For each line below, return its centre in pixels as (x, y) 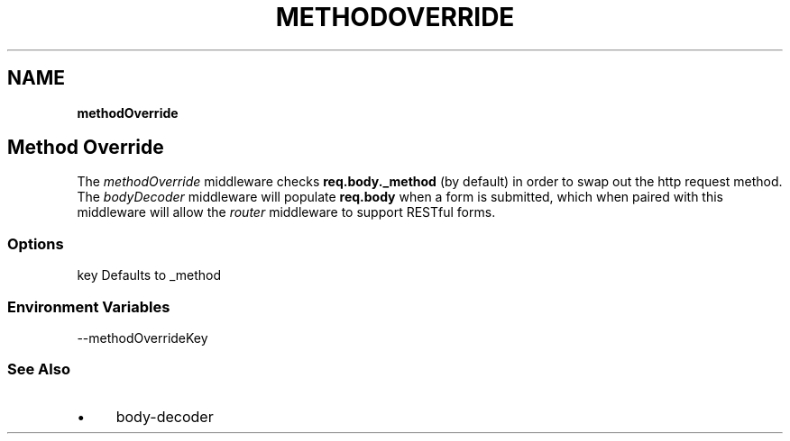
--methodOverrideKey (142, 337)
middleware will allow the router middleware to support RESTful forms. (286, 212)
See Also (39, 369)
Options (36, 243)
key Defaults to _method (149, 275)
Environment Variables (89, 306)
